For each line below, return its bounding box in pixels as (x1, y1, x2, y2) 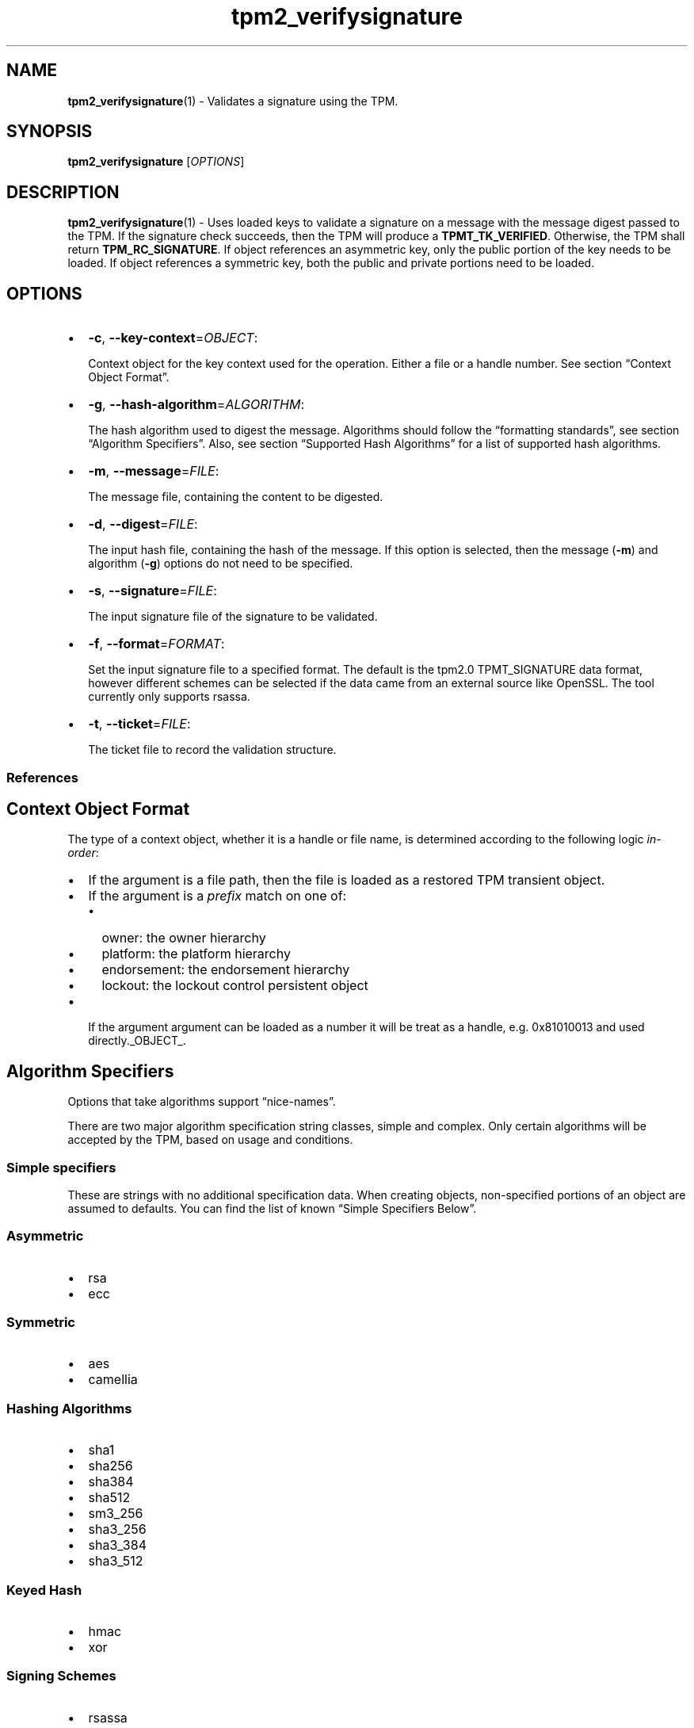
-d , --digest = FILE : (88, 516, 198, 533)
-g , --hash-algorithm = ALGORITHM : (88, 396, 305, 413)
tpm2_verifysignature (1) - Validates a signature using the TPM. (67, 94, 398, 108)
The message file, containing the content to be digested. (88, 490, 383, 504)
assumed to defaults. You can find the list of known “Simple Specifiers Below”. (67, 1201, 477, 1215)
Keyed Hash (6, 1581, 82, 1598)
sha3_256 (88, 1521, 147, 1538)
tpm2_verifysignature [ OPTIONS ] (67, 155, 245, 169)
